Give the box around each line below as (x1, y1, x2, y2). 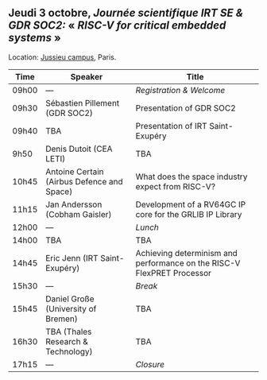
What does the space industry (135, 171, 248, 182)
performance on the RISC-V (135, 258, 241, 269)
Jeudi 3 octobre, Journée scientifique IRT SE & (8, 6, 244, 20)
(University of (44, 303, 97, 314)
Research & (44, 335, 89, 347)
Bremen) (44, 313, 78, 324)
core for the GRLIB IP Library (135, 208, 242, 219)
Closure (135, 359, 165, 370)
